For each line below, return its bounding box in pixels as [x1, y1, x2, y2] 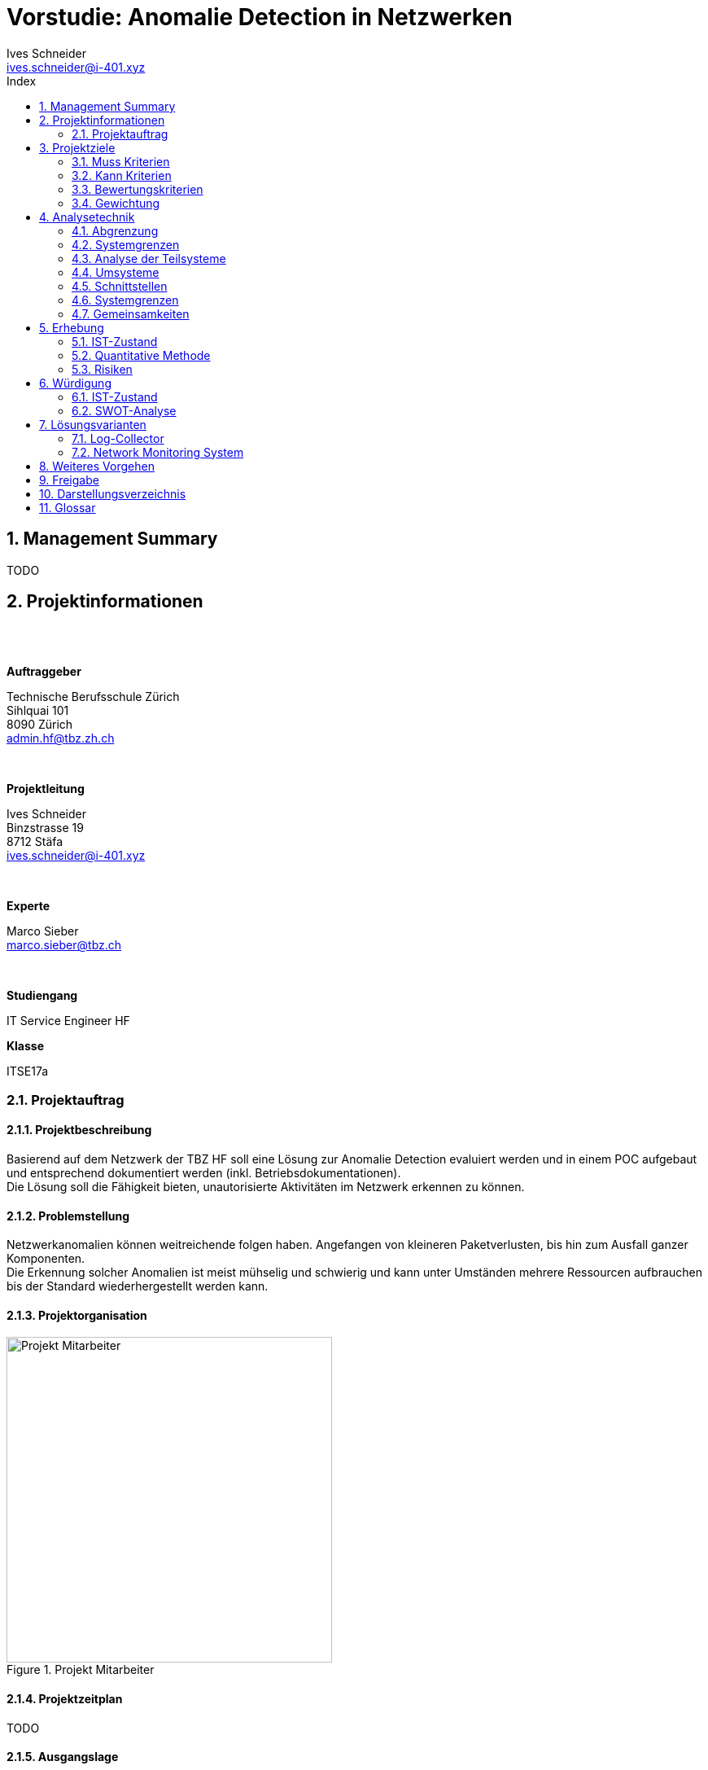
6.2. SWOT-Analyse [72, 403, 177, 418]
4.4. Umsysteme [72, 265, 160, 279]
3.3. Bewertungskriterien [72, 182, 203, 196]
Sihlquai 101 [7, 703, 69, 718]
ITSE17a [7, 1064, 49, 1079]
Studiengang [7, 988, 78, 1003]
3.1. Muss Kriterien [72, 154, 170, 169]
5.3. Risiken [72, 361, 133, 376]
